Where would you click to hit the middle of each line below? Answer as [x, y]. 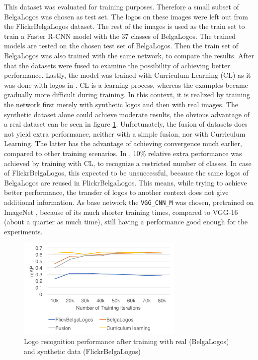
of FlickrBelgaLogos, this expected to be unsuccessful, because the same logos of [126, 173]
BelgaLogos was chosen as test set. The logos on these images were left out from [126, 16]
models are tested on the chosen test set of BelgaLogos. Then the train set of [121, 46]
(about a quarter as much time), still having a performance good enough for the [126, 222]
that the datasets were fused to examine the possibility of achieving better [117, 65]
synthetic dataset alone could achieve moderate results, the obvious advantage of [127, 114]
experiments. [23, 231]
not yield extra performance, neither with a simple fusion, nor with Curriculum [125, 133]
